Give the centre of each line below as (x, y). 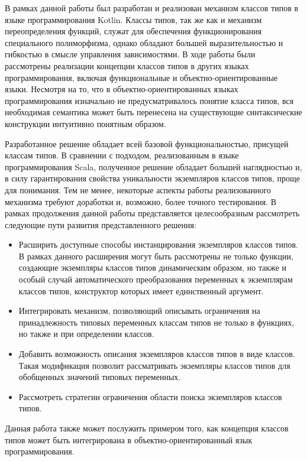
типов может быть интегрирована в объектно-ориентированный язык (129, 439)
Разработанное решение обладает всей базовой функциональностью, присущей (147, 143)
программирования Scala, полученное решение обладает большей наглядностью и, (153, 166)
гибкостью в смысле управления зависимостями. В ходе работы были (130, 54)
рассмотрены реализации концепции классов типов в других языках (127, 65)
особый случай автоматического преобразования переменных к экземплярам (156, 279)
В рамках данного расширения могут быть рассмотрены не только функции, (156, 256)
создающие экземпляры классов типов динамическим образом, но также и (153, 267)
